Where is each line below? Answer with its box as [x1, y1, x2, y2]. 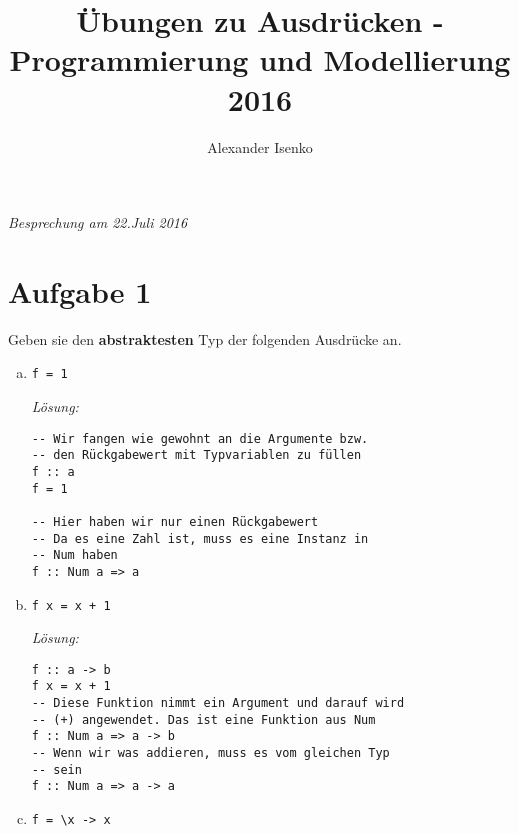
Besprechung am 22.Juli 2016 [8, 212, 188, 233]
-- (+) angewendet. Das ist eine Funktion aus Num [31, 712, 376, 727]
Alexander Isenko [207, 136, 313, 157]
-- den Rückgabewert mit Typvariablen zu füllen [31, 448, 362, 463]
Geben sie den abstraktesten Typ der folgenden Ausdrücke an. [8, 328, 402, 349]
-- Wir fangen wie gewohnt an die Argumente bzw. [31, 431, 369, 446]
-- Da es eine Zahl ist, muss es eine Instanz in [31, 531, 369, 546]
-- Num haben [31, 548, 118, 563]
